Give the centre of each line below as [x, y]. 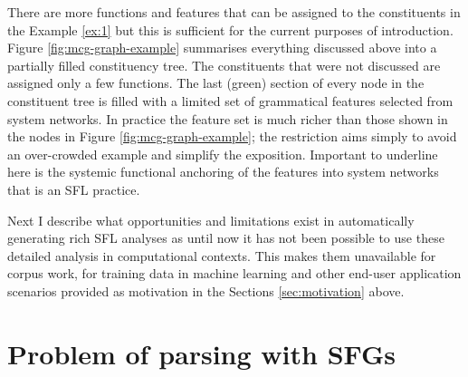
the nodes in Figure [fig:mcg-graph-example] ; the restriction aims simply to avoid [232, 136]
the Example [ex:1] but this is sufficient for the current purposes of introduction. [230, 29]
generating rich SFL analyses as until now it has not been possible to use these [226, 238]
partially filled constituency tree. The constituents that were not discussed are [224, 65]
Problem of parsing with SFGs [201, 353]
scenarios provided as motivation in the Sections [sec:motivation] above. [206, 290]
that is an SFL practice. [74, 189]
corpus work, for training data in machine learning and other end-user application [234, 273]
